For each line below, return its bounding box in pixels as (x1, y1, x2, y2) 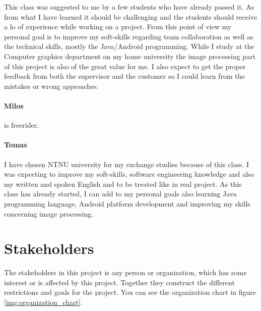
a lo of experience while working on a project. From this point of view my (4, 21, 232, 32)
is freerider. (4, 120, 39, 130)
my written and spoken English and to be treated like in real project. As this (4, 178, 242, 189)
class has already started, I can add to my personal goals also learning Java (4, 188, 237, 199)
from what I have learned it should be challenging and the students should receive (4, 11, 257, 22)
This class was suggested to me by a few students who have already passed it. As (4, 2, 254, 12)
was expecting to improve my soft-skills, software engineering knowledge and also (4, 169, 254, 179)
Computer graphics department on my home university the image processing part (4, 50, 256, 61)
